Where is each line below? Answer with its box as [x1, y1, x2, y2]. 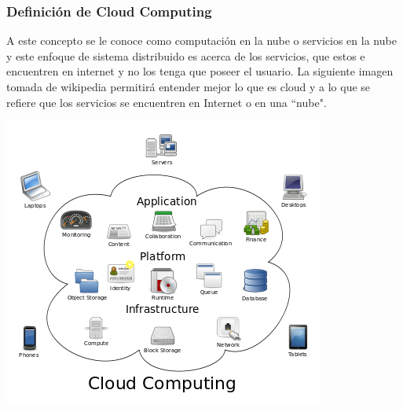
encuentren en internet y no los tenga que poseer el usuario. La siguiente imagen [6, 63, 394, 79]
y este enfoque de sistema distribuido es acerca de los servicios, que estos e [6, 47, 365, 64]
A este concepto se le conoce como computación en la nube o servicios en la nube [6, 32, 397, 49]
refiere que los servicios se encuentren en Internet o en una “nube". [6, 94, 327, 110]
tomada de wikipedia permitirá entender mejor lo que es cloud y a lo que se [6, 79, 371, 94]
